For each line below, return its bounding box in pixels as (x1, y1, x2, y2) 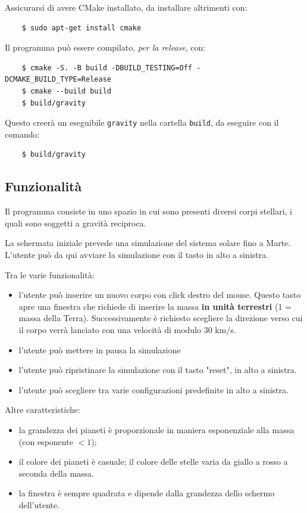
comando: (5, 128, 40, 140)
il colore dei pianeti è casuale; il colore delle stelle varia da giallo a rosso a (18, 455, 288, 468)
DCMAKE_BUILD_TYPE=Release (5, 75, 111, 84)
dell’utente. (18, 498, 59, 511)
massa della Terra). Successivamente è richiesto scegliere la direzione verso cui (18, 312, 303, 324)
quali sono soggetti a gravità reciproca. (5, 216, 146, 229)
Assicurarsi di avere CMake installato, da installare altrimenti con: (5, 1, 248, 13)
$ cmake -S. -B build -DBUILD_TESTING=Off (21, 63, 192, 72)
